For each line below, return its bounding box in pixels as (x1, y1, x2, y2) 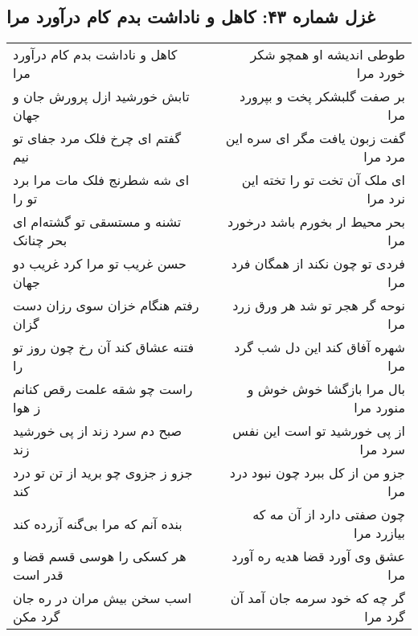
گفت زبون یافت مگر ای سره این (225, 129, 405, 148)
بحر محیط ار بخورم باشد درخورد (227, 212, 405, 232)
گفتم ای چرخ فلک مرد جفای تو (13, 129, 182, 148)
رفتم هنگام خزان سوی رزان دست (13, 296, 199, 315)
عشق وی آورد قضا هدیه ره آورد (232, 547, 405, 566)
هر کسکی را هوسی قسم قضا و (13, 547, 186, 566)
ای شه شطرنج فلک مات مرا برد (13, 170, 190, 190)
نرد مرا (367, 189, 405, 208)
